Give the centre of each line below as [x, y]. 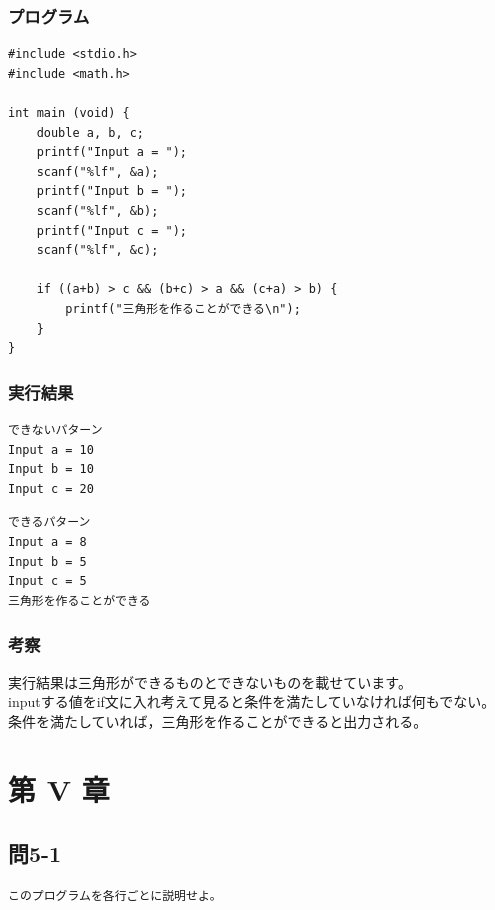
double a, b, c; [90, 132]
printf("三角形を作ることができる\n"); [183, 308]
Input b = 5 [47, 561]
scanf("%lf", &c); [97, 250]
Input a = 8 [47, 541]
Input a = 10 [51, 449]
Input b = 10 [51, 469]
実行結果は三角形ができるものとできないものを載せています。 [210, 681]
